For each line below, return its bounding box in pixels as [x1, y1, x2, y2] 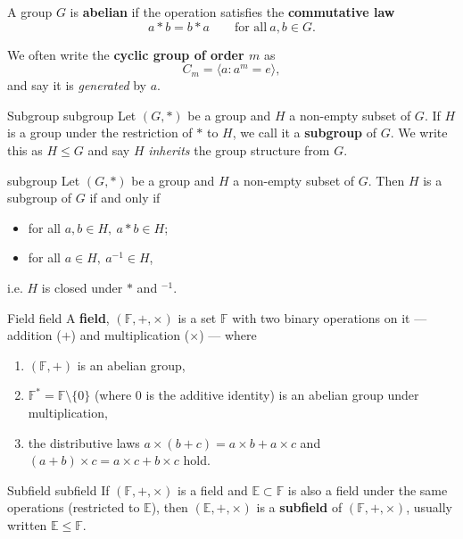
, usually [406, 498, 453, 517]
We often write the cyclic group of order [7, 45, 244, 63]
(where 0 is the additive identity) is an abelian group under [94, 386, 419, 404]
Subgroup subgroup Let [7, 105, 136, 124]
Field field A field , [7, 308, 110, 327]
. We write [390, 123, 448, 142]
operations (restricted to [7, 498, 140, 517]
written [7, 515, 47, 534]
